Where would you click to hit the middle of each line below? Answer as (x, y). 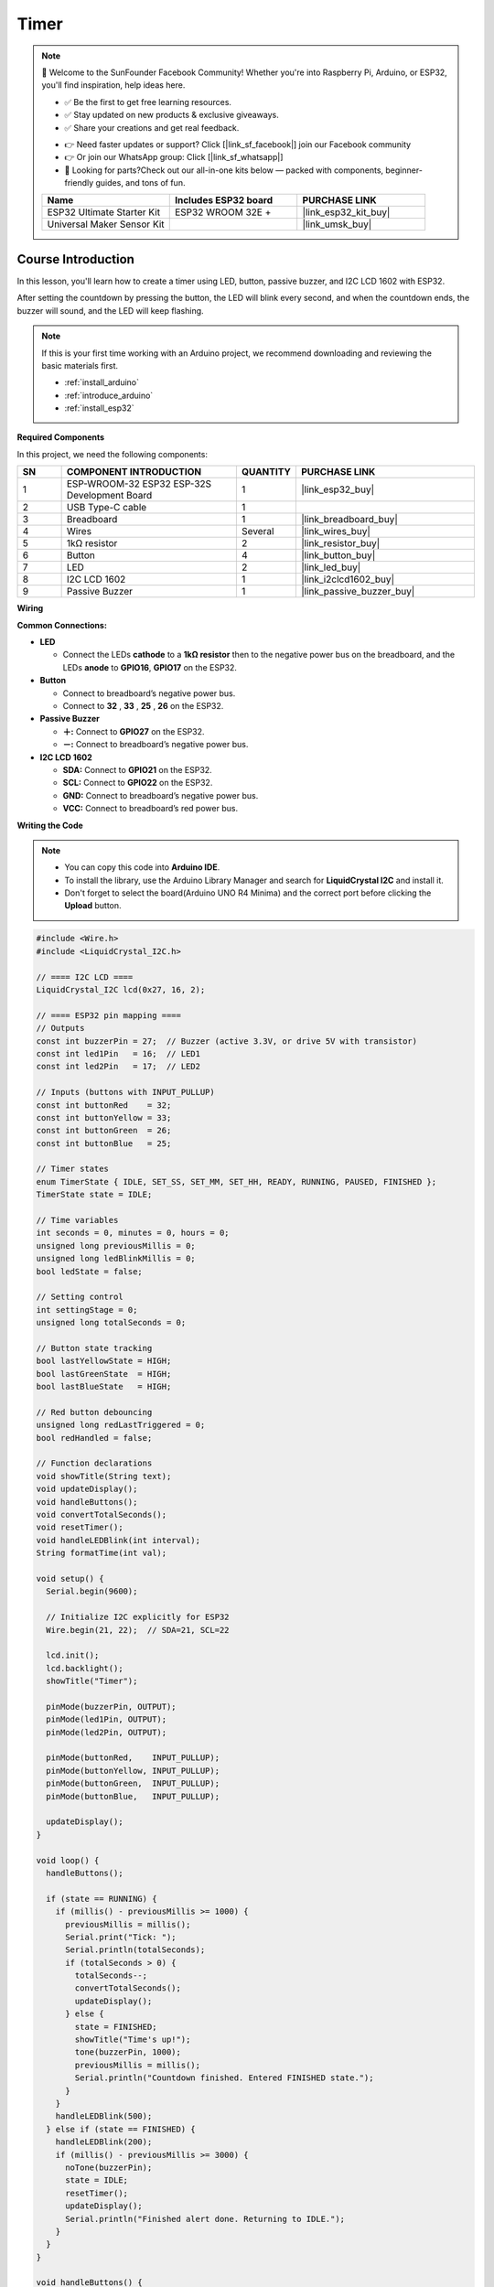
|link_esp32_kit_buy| (346, 212)
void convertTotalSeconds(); (102, 1515)
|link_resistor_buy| (340, 543)
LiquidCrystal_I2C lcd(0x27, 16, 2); (121, 990)
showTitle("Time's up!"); (133, 2040)
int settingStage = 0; (87, 1310)
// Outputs (60, 1028)
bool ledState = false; (90, 1271)
